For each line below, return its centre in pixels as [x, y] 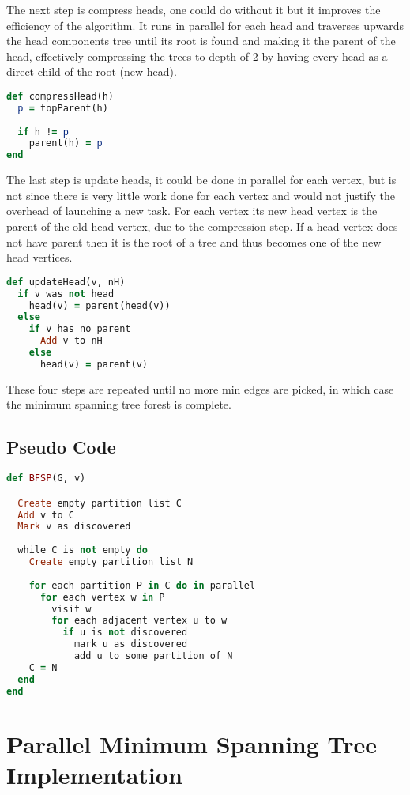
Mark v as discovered [74, 527]
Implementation [94, 774]
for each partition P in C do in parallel [142, 585]
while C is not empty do [83, 550]
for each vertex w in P [102, 597]
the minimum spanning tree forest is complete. [119, 404]
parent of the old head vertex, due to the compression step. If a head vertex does [202, 226]
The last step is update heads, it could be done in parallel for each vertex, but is [201, 180]
